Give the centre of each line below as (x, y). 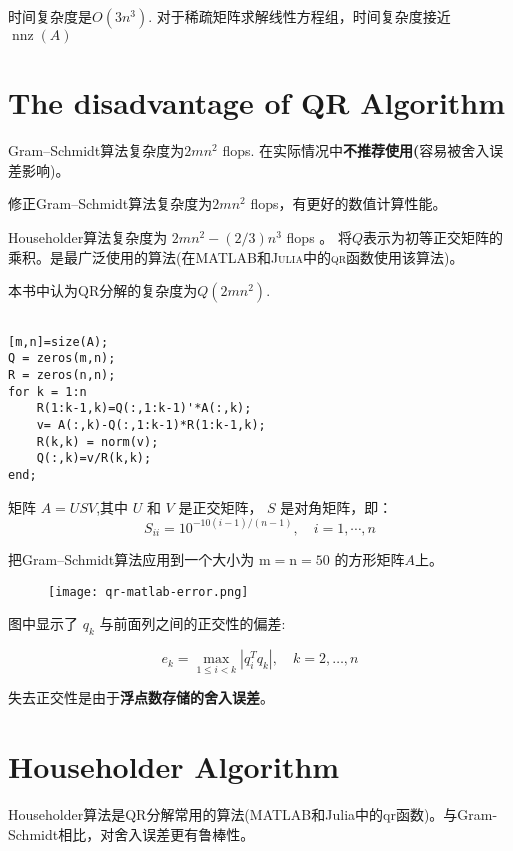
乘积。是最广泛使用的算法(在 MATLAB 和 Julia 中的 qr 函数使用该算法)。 (236, 256)
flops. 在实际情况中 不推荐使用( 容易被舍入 (356, 150)
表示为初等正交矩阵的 (433, 236)
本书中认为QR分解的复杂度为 (103, 290)
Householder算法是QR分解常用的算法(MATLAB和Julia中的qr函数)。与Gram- (253, 814)
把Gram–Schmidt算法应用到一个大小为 (131, 559)
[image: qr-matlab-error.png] (148, 591)
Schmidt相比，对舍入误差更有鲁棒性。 (131, 833)
